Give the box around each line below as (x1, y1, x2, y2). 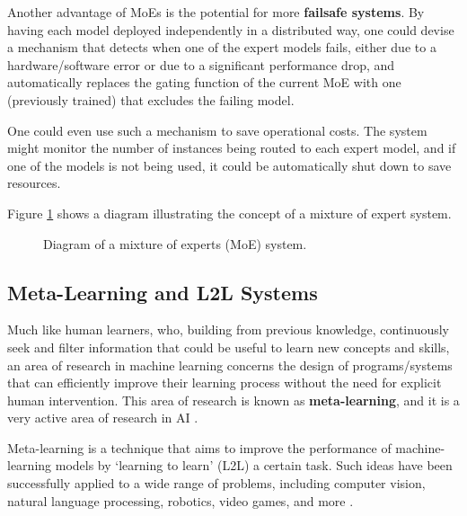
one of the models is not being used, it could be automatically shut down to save (7, 156, 452, 174)
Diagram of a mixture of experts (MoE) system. (43, 234, 307, 253)
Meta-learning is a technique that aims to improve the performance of (7, 438, 392, 457)
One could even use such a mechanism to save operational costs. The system (7, 120, 427, 139)
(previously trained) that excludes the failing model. (7, 90, 295, 109)
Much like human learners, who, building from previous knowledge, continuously (7, 320, 449, 339)
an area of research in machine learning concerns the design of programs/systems (7, 355, 453, 374)
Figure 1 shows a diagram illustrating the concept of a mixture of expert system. (7, 203, 452, 222)
